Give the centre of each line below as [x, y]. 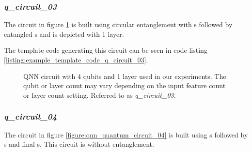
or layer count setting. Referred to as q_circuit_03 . [100, 95]
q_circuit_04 [31, 116]
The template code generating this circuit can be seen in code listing [106, 50]
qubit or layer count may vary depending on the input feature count [125, 85]
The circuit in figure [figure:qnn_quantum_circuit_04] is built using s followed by [126, 134]
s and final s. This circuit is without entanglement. [79, 144]
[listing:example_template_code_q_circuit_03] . [76, 60]
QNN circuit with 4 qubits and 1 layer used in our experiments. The [125, 76]
